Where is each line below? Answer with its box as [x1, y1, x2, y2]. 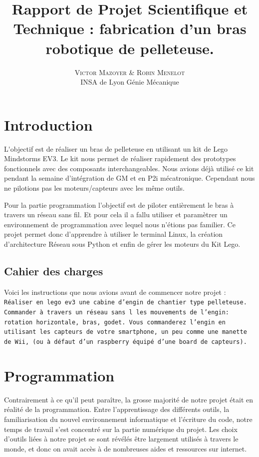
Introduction [4, 114, 93, 135]
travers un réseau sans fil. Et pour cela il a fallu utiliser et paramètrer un [4, 209, 228, 220]
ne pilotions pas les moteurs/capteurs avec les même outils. [4, 183, 185, 193]
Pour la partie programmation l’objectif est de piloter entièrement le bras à [4, 199, 234, 210]
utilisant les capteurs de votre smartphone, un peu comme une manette [4, 328, 247, 336]
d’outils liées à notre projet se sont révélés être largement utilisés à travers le [4, 433, 239, 444]
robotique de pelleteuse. [45, 38, 214, 58]
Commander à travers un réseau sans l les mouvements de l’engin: [4, 309, 230, 316]
